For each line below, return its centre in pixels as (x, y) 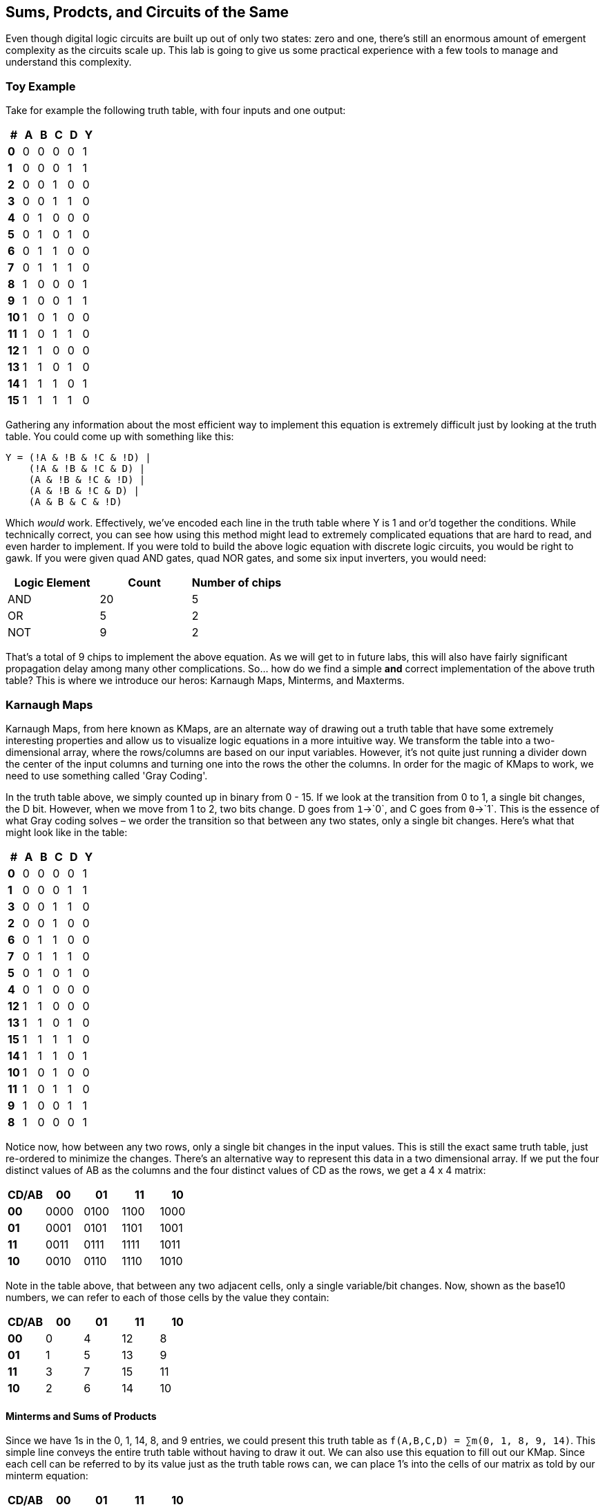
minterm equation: (47, 1476)
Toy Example (41, 86)
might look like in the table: (67, 832)
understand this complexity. (69, 62)
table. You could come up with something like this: (120, 437)
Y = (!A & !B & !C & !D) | (78, 458)
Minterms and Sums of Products (81, 1416)
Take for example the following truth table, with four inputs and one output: (176, 111)
